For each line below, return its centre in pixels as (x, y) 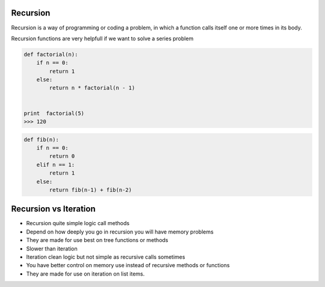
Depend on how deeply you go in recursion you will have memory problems (120, 232)
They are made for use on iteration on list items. (85, 274)
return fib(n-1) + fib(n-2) (91, 190)
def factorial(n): (51, 54)
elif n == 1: (56, 165)
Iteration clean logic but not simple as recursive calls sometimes (106, 257)
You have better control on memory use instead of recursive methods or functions (128, 265)
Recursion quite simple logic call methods (78, 223)
